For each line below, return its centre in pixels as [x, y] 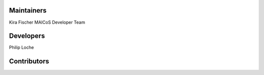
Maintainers [28, 10]
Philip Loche [22, 47]
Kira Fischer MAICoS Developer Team [47, 22]
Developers [27, 36]
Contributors [29, 61]
